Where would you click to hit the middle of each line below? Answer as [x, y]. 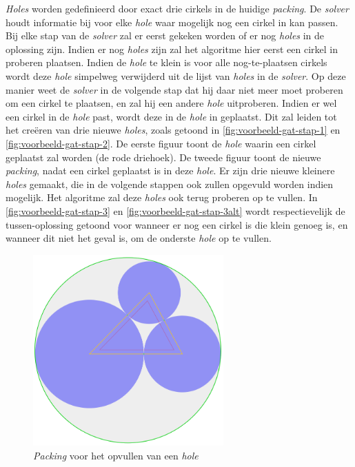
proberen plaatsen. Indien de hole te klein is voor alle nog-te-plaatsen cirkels [166, 62]
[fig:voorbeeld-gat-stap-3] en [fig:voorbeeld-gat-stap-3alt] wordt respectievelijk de [175, 210]
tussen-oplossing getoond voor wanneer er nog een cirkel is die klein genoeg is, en [177, 224]
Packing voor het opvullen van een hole [116, 455]
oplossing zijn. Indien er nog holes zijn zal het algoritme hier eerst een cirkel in [172, 49]
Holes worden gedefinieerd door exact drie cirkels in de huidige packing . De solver [177, 8]
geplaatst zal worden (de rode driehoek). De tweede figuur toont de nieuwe [163, 157]
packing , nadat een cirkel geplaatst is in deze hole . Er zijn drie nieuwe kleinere [170, 170]
